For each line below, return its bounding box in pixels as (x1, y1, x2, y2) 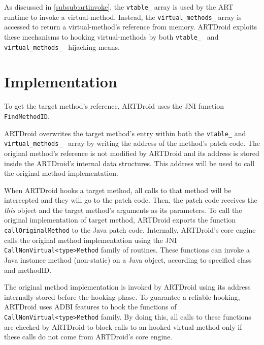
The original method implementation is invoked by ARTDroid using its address (4, 281, 251, 292)
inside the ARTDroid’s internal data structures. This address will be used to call (4, 158, 255, 168)
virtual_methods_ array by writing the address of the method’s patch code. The (4, 138, 260, 148)
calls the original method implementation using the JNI (4, 234, 177, 245)
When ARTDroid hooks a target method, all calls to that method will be (4, 184, 232, 195)
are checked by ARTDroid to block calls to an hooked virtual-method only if (4, 321, 242, 332)
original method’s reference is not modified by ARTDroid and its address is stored (4, 147, 259, 158)
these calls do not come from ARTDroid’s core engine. (4, 331, 173, 342)
